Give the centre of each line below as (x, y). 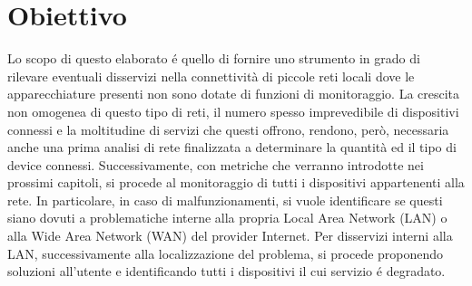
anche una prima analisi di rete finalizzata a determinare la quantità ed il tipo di (232, 147)
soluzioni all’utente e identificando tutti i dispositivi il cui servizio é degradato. (226, 271)
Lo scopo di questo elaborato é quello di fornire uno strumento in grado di (214, 58)
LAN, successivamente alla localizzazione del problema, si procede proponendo (226, 253)
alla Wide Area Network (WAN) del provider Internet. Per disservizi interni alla (230, 236)
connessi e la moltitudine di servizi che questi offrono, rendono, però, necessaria (228, 129)
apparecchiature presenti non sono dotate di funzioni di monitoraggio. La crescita (234, 94)
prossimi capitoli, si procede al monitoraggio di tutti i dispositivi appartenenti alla (236, 182)
